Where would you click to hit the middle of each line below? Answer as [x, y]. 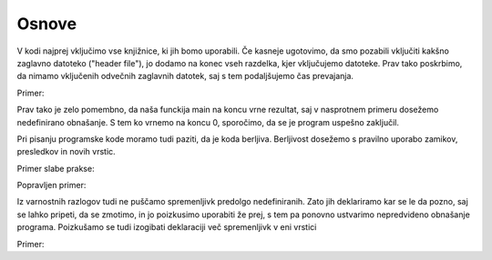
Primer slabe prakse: [56, 168]
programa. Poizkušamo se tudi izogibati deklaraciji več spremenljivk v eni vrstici [167, 227]
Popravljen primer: [51, 185]
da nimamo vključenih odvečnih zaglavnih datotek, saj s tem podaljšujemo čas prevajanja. [185, 76]
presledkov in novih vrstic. [66, 152]
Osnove [47, 24]
